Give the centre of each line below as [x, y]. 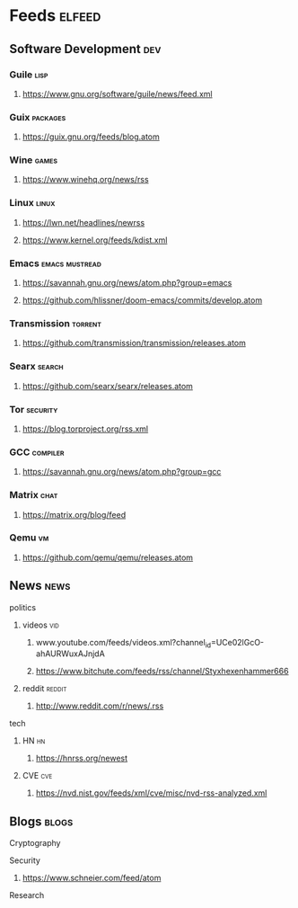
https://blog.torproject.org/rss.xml [85, 429]
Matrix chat [34, 495]
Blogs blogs [41, 821]
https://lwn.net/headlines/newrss [83, 222]
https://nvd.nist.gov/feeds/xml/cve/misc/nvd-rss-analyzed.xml [151, 793]
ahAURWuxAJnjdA [70, 654]
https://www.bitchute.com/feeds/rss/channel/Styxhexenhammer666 [162, 672]
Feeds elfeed [55, 16]
